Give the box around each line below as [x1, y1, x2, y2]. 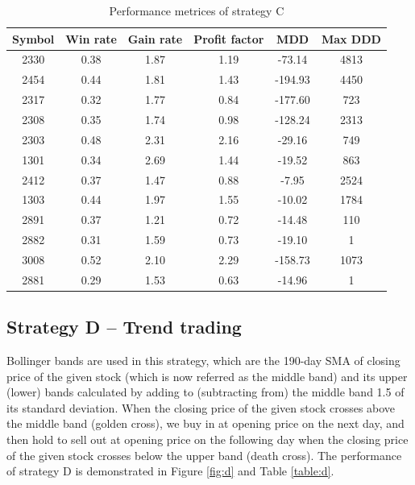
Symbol [12, 30, 55, 47]
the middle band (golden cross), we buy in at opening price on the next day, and [6, 415, 405, 432]
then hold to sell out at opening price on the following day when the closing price [6, 430, 409, 447]
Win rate [65, 30, 117, 47]
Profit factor [193, 30, 264, 47]
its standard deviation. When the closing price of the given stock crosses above [6, 399, 396, 416]
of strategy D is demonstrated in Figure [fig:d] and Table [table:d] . [6, 462, 334, 479]
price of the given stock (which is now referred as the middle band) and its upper [6, 367, 408, 384]
